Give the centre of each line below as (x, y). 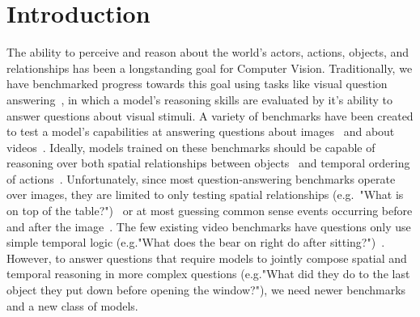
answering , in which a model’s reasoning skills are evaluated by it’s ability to (199, 99)
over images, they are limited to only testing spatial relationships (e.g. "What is (205, 194)
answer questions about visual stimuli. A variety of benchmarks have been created (210, 115)
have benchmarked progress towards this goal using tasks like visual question (197, 84)
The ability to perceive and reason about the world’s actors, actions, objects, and (208, 52)
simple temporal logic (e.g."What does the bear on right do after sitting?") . (196, 242)
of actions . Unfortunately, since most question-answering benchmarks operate (201, 178)
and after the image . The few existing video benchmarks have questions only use (209, 226)
